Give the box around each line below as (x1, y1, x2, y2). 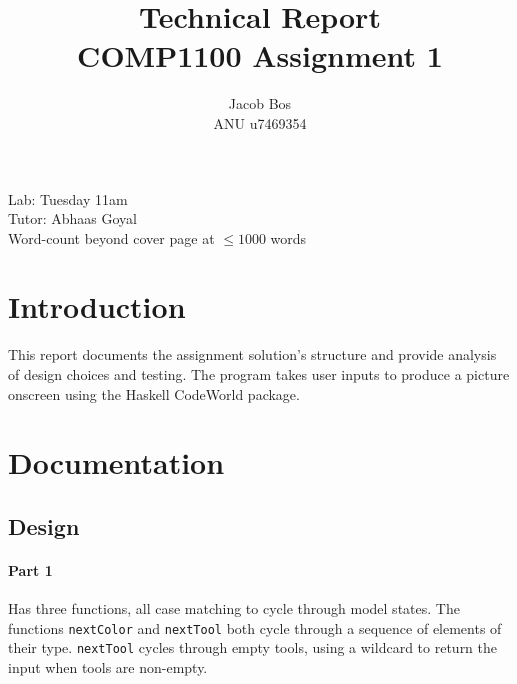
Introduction (8, 286, 186, 327)
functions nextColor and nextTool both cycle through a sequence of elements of (8, 617, 502, 638)
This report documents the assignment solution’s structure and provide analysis (8, 344, 497, 365)
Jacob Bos (228, 93, 292, 114)
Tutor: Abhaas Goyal (8, 208, 137, 229)
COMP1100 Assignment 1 (77, 35, 443, 76)
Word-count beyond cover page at (8, 227, 215, 248)
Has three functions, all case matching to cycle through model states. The (8, 598, 460, 619)
